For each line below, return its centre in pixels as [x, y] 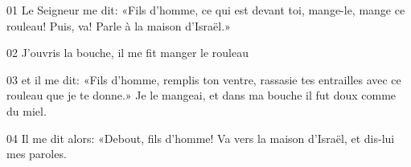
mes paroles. [37, 154]
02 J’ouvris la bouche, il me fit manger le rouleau [127, 53]
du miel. [27, 110]
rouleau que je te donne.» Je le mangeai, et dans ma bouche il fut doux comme [201, 95]
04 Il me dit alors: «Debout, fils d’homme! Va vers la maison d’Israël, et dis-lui [201, 138]
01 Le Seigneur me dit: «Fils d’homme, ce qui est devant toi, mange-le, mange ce [206, 10]
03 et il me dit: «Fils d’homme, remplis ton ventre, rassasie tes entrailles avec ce [204, 79]
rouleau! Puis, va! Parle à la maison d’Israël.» [119, 25]
